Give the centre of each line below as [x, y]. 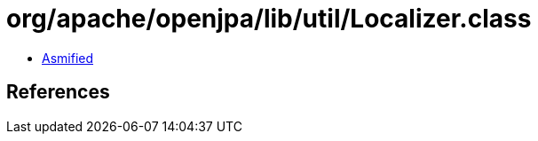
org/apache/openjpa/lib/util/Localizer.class [269, 19]
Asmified [68, 58]
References [58, 92]
